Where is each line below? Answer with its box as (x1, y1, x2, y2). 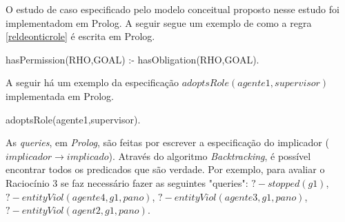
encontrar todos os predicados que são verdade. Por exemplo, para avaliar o (6, 162, 325, 176)
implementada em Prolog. (6, 88, 114, 103)
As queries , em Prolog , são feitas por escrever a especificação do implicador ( (6, 135, 329, 150)
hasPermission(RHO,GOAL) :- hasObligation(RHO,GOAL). (6, 52, 259, 66)
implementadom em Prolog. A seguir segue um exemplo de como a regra (6, 15, 312, 30)
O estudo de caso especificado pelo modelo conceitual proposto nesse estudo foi (6, 2, 339, 16)
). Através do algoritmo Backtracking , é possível (108, 148, 311, 163)
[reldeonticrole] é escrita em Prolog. (6, 29, 155, 43)
